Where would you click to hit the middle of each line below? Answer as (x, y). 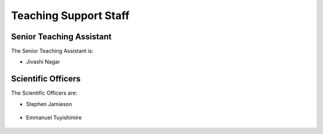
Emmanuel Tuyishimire (54, 118)
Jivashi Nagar (43, 62)
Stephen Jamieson (49, 104)
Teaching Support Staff (70, 15)
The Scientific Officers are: (44, 93)
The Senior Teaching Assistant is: (52, 51)
